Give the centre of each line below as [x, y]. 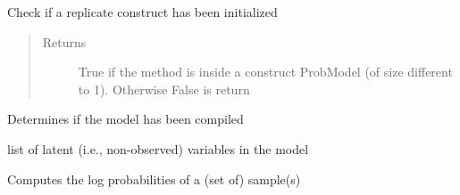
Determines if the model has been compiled [125, 119]
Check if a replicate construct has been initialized [142, 12]
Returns [64, 41]
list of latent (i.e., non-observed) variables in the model [158, 148]
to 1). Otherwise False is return [164, 89]
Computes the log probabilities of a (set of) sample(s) [154, 179]
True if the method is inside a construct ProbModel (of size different [265, 72]
